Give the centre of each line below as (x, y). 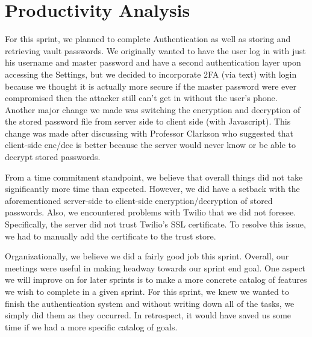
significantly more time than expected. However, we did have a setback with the (152, 189)
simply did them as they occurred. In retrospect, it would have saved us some (148, 315)
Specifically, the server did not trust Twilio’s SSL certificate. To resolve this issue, (155, 224)
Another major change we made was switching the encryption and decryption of (153, 109)
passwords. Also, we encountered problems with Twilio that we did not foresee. (151, 212)
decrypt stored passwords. (53, 157)
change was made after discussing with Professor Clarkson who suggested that (149, 133)
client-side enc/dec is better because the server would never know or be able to (151, 145)
